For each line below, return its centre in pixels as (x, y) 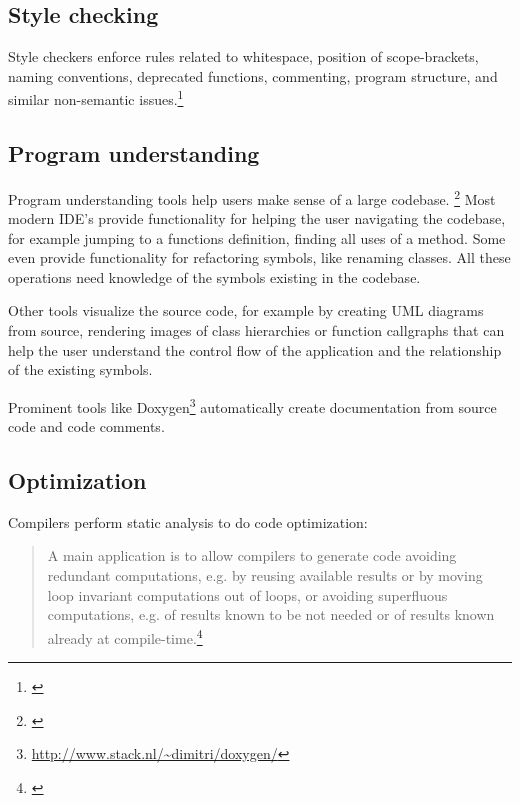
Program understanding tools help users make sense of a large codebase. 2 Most (252, 197)
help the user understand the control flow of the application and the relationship (255, 349)
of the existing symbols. (80, 369)
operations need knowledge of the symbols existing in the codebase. (214, 276)
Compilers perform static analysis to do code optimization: (188, 521)
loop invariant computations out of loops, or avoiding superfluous (247, 594)
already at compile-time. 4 (125, 636)
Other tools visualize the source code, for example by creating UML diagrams (246, 310)
